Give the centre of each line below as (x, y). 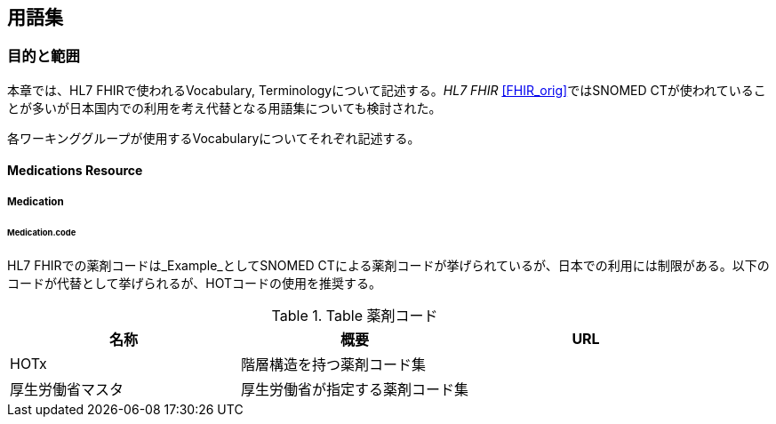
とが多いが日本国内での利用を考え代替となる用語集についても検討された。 (224, 108)
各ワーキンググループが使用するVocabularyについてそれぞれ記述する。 (214, 138)
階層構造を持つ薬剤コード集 (334, 365)
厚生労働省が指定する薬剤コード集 (355, 390)
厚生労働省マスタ (67, 390)
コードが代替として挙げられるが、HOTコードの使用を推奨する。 (195, 284)
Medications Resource (75, 171)
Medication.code (42, 232)
